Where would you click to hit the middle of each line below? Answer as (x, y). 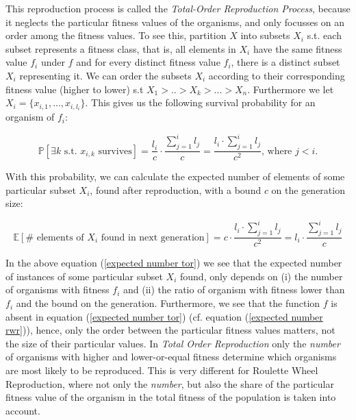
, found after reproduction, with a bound (176, 189)
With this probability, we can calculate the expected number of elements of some (175, 176)
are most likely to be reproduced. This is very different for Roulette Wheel (162, 370)
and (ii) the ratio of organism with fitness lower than (234, 289)
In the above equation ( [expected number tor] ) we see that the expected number (174, 263)
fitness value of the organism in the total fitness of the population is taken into (171, 397)
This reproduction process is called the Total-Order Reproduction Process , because (178, 8)
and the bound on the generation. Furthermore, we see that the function (168, 303)
